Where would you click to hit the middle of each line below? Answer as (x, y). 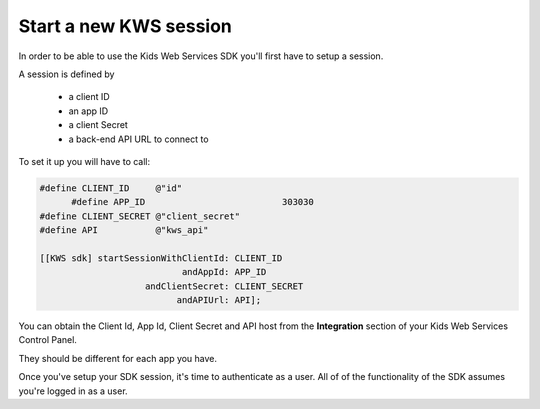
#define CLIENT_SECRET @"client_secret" (139, 216)
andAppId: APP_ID (224, 272)
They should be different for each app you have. (118, 358)
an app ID (88, 111)
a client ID (89, 97)
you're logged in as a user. (73, 391)
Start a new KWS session (125, 26)
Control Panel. (47, 340)
